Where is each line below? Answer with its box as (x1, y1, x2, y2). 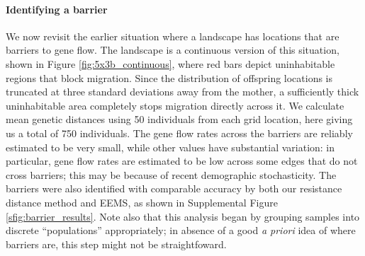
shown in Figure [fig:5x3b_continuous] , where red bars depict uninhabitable (6, 56, 335, 71)
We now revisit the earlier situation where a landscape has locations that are (6, 28, 339, 43)
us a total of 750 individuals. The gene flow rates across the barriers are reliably (6, 125, 353, 140)
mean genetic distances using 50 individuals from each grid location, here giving (6, 112, 353, 127)
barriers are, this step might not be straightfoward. (6, 236, 227, 251)
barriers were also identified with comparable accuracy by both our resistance (6, 181, 342, 196)
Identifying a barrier (6, 1, 108, 16)
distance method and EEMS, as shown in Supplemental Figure (6, 194, 278, 209)
